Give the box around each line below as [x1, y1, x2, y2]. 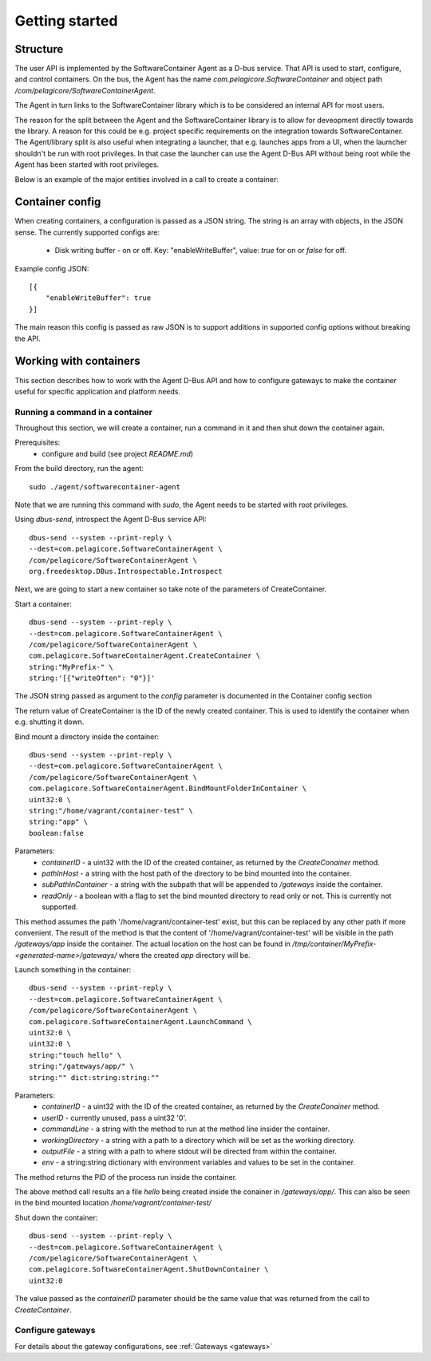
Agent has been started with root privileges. [14, 160, 160, 169]
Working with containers [14, 354, 140, 368]
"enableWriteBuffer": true [45, 294, 152, 303]
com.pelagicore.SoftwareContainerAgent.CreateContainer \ [29, 651, 261, 660]
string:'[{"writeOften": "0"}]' [29, 674, 156, 682]
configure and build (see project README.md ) [42, 449, 194, 458]
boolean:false [29, 829, 84, 837]
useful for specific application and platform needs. [14, 386, 181, 396]
